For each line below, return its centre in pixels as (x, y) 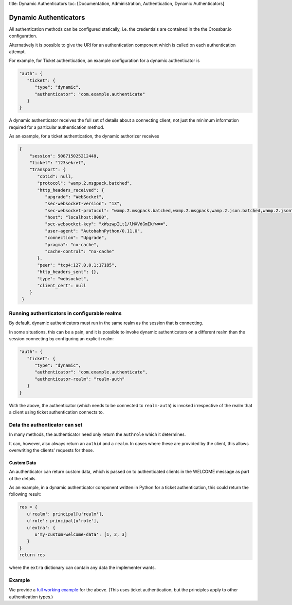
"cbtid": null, (55, 176)
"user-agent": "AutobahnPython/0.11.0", (94, 231)
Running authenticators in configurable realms (65, 313)
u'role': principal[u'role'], (63, 521)
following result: (25, 494)
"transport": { (47, 170)
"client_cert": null (62, 285)
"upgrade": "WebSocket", (74, 197)
